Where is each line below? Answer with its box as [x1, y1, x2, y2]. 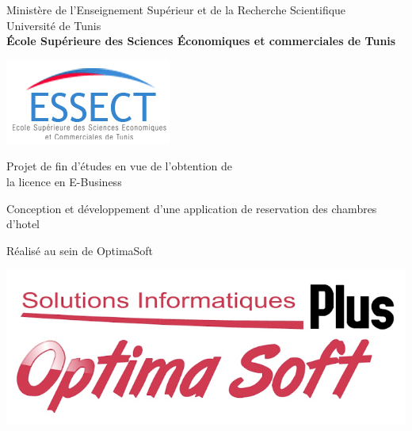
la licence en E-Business [6, 173, 122, 189]
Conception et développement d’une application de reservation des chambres [6, 200, 377, 216]
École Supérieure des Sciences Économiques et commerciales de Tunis [6, 32, 396, 49]
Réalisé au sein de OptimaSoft [6, 242, 154, 258]
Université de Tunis [6, 17, 101, 33]
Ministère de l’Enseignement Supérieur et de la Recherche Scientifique [6, 2, 346, 17]
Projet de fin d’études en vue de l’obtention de [6, 158, 232, 174]
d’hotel [6, 215, 40, 232]
